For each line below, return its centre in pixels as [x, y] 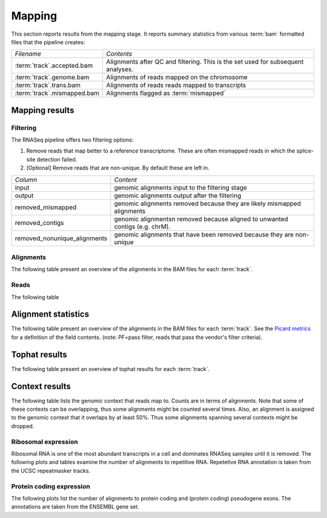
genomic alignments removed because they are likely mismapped [207, 203]
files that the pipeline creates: [48, 42]
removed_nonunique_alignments [61, 238]
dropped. [23, 426]
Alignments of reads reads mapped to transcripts [176, 85]
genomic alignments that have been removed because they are [204, 234]
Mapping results [43, 110]
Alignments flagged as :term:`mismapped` [166, 93]
